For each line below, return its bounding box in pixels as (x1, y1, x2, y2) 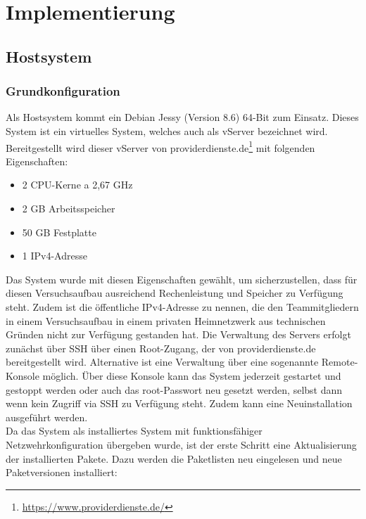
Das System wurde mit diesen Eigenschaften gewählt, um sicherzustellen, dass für (6, 271, 358, 286)
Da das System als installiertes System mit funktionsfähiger (6, 423, 263, 438)
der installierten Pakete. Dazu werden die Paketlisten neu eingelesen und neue (6, 451, 342, 466)
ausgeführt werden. (6, 409, 88, 424)
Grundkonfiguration (6, 82, 120, 100)
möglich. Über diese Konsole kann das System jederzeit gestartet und (42, 368, 341, 383)
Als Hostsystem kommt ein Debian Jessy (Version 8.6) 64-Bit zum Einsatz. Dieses (6, 110, 359, 124)
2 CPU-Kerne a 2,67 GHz (22, 177, 133, 192)
